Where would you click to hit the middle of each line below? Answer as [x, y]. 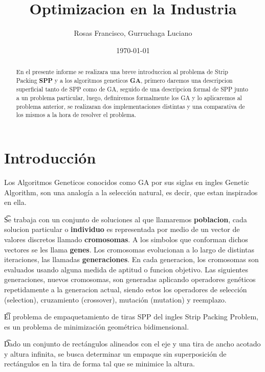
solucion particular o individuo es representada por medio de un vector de [122, 229]
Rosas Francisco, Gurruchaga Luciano [133, 33]
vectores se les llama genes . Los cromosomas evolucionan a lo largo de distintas [129, 249]
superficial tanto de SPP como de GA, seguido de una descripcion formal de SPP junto [132, 89]
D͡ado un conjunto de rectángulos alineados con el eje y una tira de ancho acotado [132, 344]
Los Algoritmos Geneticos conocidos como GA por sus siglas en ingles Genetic [127, 182]
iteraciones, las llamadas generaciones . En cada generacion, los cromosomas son [131, 259]
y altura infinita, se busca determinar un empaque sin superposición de [115, 353]
